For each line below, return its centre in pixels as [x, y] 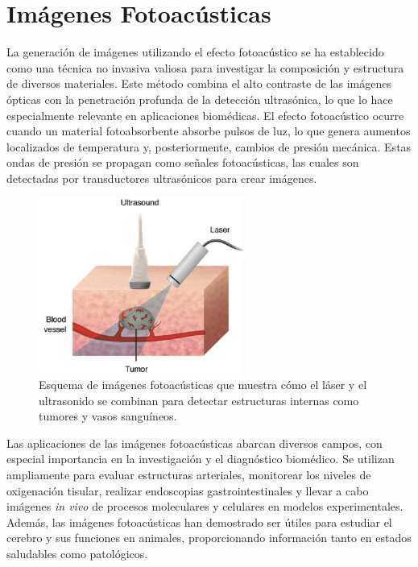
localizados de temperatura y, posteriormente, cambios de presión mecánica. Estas [209, 146]
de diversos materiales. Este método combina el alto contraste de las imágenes [199, 83]
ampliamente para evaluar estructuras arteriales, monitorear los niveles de [189, 475]
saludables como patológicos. [77, 554]
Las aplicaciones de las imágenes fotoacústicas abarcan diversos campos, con [195, 443]
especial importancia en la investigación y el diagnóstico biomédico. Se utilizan [201, 459]
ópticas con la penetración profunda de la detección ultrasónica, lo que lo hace [200, 99]
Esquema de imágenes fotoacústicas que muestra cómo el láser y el [203, 385]
